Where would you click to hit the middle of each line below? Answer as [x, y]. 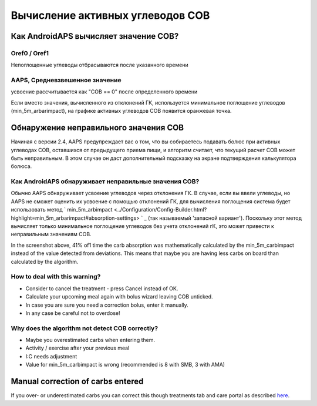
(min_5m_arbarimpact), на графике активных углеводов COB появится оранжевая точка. [121, 111]
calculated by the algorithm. [45, 261]
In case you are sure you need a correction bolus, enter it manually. [107, 305]
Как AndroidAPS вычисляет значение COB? [95, 36]
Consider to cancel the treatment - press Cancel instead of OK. [102, 288]
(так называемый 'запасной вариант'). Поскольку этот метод [225, 218]
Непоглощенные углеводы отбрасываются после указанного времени [100, 65]
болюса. [21, 166]
